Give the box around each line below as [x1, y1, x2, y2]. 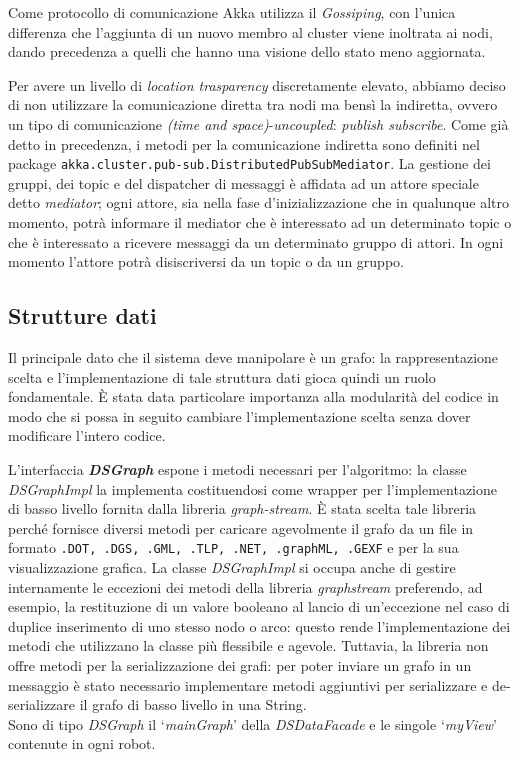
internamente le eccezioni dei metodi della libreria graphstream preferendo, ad [8, 576, 483, 597]
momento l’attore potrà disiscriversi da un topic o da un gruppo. [8, 251, 404, 272]
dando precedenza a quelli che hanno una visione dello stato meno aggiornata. [8, 41, 486, 62]
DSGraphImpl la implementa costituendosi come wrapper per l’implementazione [8, 478, 497, 499]
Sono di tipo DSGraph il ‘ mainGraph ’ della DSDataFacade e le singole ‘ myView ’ [8, 713, 497, 734]
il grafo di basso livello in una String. [79, 694, 307, 715]
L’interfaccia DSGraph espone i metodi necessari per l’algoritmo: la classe [8, 458, 467, 479]
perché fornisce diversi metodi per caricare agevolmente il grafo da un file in [8, 517, 474, 538]
